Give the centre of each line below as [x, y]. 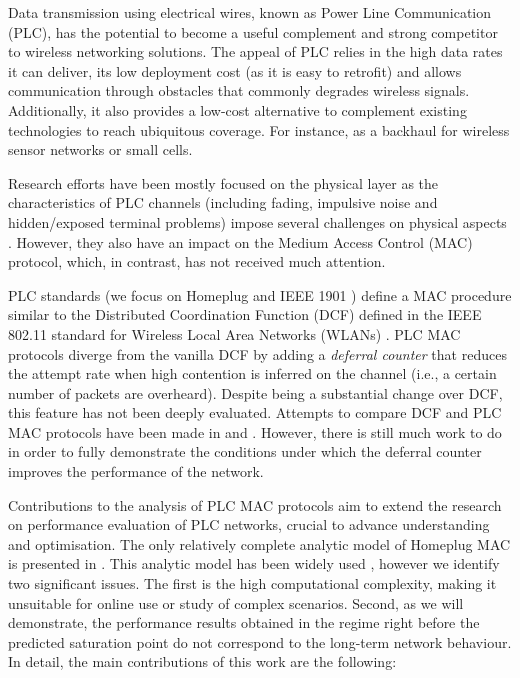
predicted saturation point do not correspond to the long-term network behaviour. [260, 641]
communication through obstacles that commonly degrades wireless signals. [239, 90]
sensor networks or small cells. [100, 149]
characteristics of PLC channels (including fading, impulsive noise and [223, 202]
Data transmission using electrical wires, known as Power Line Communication [249, 12]
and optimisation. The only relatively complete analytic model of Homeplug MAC [259, 543]
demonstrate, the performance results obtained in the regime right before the [244, 622]
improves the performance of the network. [136, 471]
